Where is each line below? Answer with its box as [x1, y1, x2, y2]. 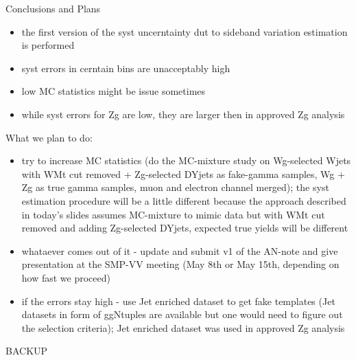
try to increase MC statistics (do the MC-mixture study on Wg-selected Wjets [21, 153, 351, 168]
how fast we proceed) [21, 270, 111, 284]
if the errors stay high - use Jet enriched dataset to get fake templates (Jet [21, 293, 335, 308]
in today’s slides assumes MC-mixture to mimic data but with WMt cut [21, 207, 325, 221]
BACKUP [5, 344, 48, 358]
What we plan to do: [5, 130, 93, 144]
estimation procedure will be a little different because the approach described [21, 193, 346, 207]
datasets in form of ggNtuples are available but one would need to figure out [21, 307, 343, 322]
